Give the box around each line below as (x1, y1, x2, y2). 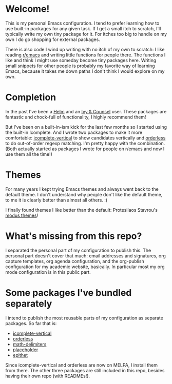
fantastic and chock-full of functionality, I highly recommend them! (5, 114, 146, 120)
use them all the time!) (5, 151, 53, 157)
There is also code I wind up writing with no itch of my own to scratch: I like (5, 46, 165, 52)
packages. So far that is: (5, 320, 57, 326)
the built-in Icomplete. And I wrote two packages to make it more (5, 129, 143, 135)
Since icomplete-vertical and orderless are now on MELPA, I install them (5, 362, 158, 368)
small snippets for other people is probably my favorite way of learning (5, 63, 155, 69)
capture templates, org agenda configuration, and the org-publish (5, 258, 145, 264)
